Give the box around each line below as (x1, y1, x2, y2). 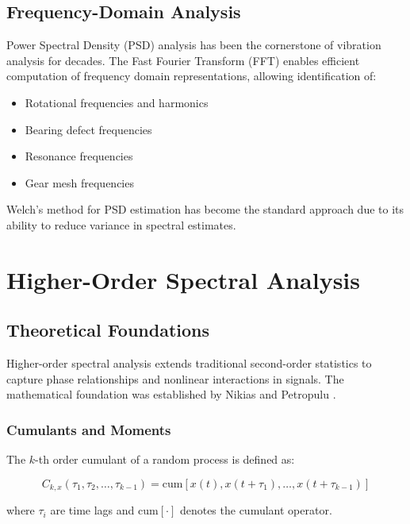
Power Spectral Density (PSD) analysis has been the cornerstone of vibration (6, 37, 381, 53)
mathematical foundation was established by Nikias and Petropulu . (6, 386, 336, 403)
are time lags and (50, 502, 135, 518)
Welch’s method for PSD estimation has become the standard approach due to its (6, 201, 404, 218)
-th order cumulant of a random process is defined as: (35, 451, 295, 468)
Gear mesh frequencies (25, 174, 134, 191)
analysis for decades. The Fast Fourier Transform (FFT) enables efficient (6, 52, 360, 68)
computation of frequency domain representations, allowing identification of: (6, 67, 377, 84)
